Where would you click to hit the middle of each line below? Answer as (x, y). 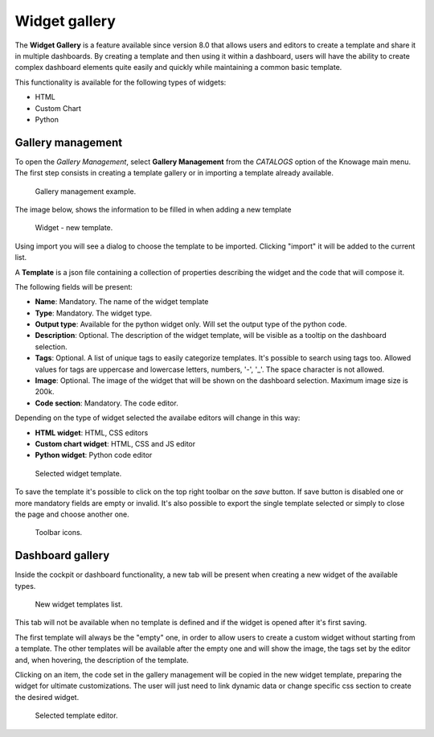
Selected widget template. (78, 473)
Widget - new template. (74, 228)
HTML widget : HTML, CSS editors (92, 432)
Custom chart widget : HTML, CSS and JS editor (115, 444)
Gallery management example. (86, 191)
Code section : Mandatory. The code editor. (106, 403)
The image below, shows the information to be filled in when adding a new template (153, 209)
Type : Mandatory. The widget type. (94, 313)
